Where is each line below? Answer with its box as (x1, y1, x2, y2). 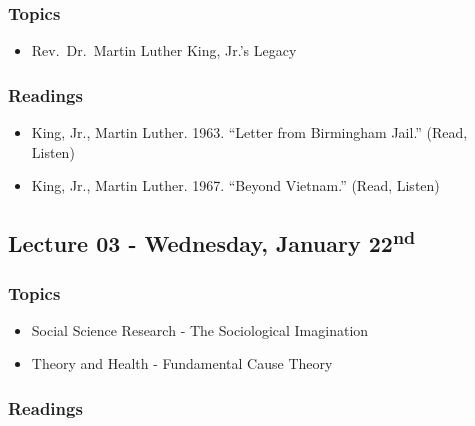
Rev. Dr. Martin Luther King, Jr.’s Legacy (31, 40, 297, 61)
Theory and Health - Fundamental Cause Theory (31, 353, 333, 374)
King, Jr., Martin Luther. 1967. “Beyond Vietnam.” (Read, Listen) (31, 175, 440, 196)
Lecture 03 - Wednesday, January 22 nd (8, 224, 416, 259)
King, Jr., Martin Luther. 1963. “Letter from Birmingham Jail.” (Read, (31, 122, 468, 143)
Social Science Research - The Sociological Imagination (31, 319, 369, 340)
